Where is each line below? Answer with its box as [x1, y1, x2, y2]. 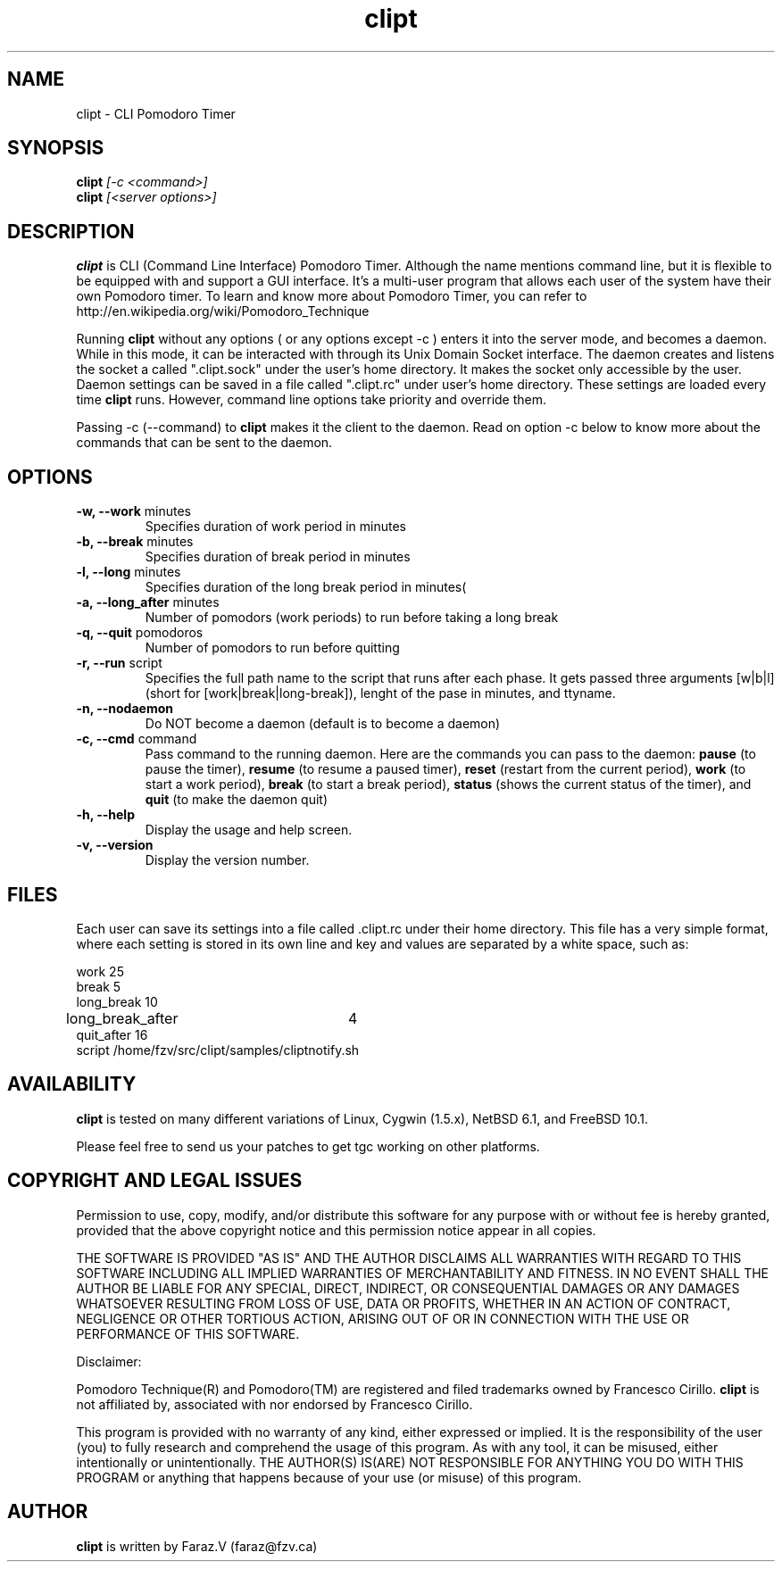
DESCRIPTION [7, 220, 135, 243]
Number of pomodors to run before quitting [145, 640, 400, 656]
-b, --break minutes [76, 534, 194, 550]
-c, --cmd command [76, 731, 197, 747]
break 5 [76, 978, 121, 994]
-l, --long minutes [76, 564, 181, 580]
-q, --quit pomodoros [76, 625, 204, 641]
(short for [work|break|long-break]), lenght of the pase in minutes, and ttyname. [145, 685, 616, 701]
